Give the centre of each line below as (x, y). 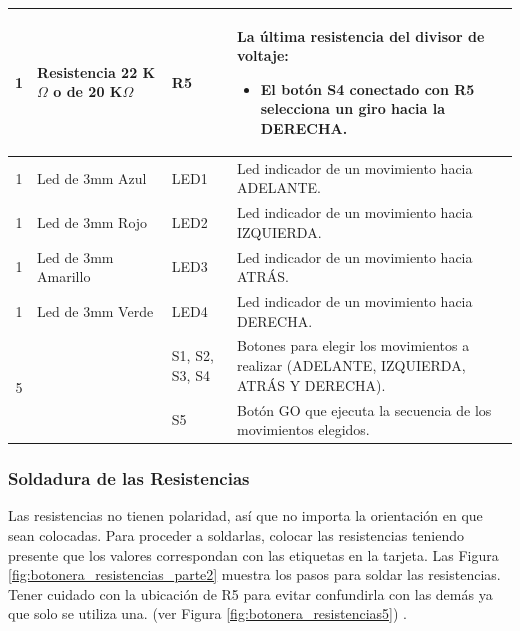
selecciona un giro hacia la (352, 108)
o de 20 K (88, 91)
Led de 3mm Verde (95, 310)
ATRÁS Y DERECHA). (311, 384)
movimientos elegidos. (303, 429)
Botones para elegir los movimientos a (353, 345)
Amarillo (64, 276)
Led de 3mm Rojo (92, 221)
